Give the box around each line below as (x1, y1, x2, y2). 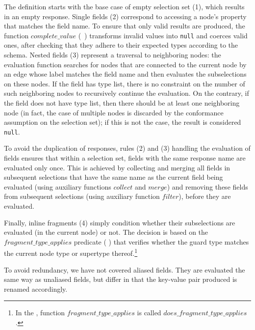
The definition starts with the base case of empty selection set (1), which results (4, 1, 245, 11)
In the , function (15, 307, 65, 318)
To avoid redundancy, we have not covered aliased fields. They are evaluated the (4, 264, 245, 275)
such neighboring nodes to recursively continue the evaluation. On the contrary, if (4, 88, 249, 98)
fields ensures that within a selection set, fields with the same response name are (4, 153, 246, 163)
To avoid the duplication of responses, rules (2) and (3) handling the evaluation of (4, 143, 251, 153)
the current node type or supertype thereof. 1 (4, 247, 138, 258)
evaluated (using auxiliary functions (4, 181, 111, 192)
